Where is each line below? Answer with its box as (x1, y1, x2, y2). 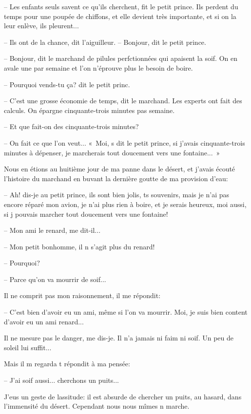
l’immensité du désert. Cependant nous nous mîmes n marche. (4, 401, 190, 411)
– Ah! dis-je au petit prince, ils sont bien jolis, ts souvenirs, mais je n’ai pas (4, 189, 229, 200)
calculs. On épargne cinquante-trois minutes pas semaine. (4, 105, 175, 115)
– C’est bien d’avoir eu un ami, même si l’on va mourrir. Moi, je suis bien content (4, 307, 248, 317)
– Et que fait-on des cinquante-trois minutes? (4, 121, 139, 132)
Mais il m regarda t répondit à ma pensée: (4, 358, 130, 369)
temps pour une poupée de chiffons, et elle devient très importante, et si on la (4, 11, 236, 21)
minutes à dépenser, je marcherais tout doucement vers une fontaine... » (4, 147, 220, 157)
